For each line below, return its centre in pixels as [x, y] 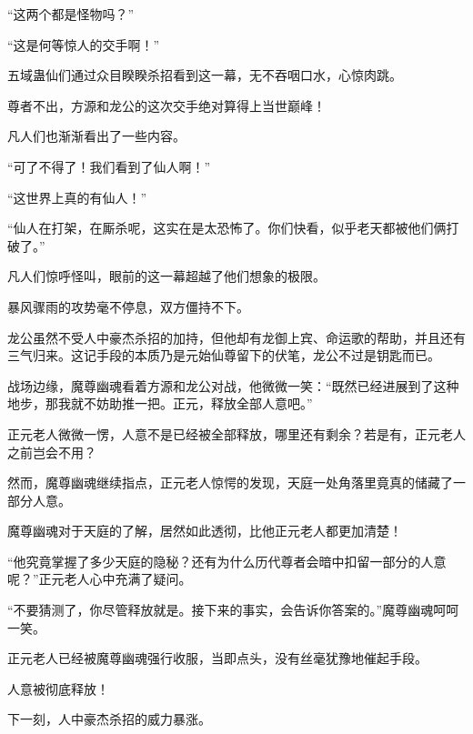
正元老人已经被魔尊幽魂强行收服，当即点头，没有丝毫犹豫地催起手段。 [217, 658]
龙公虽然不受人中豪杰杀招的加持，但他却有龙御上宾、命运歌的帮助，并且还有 [236, 337]
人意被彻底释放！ [58, 688]
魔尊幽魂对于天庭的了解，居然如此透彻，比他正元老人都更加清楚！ [205, 531]
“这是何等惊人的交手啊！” [84, 44]
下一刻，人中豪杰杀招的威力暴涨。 [109, 719]
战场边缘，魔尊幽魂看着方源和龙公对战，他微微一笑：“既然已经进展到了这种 [233, 385]
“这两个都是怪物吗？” [71, 14]
